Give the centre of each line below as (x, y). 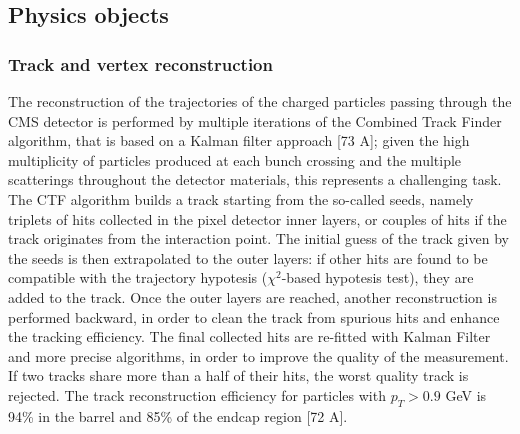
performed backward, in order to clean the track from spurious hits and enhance (254, 316)
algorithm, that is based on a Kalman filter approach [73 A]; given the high (239, 140)
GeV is (466, 394)
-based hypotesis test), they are (377, 277)
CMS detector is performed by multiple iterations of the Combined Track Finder (255, 120)
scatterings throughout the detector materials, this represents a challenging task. (255, 179)
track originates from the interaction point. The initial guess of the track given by (258, 238)
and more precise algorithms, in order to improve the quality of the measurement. (258, 355)
